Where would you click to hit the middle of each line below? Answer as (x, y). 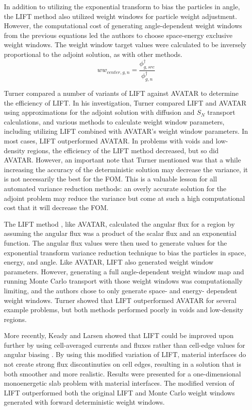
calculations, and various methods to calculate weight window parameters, (114, 121)
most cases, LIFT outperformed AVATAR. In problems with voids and (109, 141)
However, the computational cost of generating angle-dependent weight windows (123, 26)
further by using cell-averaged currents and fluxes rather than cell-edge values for (125, 345)
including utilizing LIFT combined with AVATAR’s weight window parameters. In (126, 131)
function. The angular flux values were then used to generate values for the (116, 242)
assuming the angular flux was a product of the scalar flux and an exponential (120, 233)
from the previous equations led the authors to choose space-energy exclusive (118, 35)
